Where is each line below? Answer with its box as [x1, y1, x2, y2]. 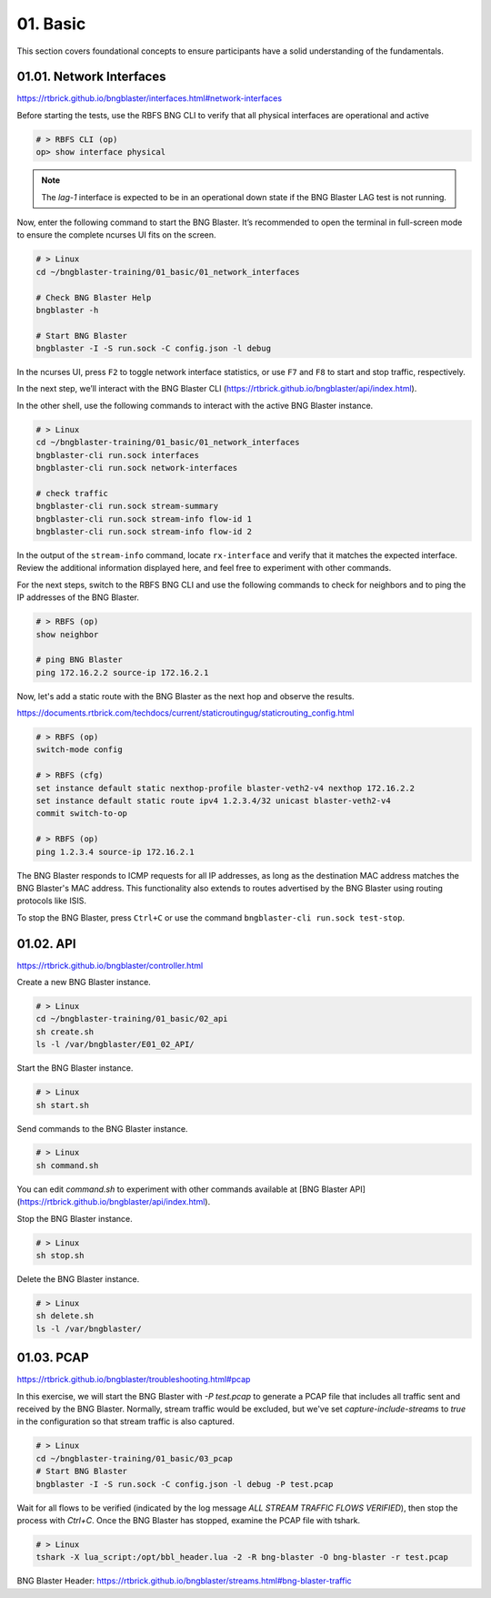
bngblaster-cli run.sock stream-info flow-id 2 [35, 526, 252, 536]
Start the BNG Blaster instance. [16, 1063, 134, 1074]
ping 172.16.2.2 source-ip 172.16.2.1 [35, 667, 209, 677]
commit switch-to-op [35, 809, 127, 819]
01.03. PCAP [16, 1350, 90, 1366]
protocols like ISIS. [16, 895, 86, 906]
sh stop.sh [35, 1250, 85, 1261]
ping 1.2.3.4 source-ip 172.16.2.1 [35, 847, 195, 857]
